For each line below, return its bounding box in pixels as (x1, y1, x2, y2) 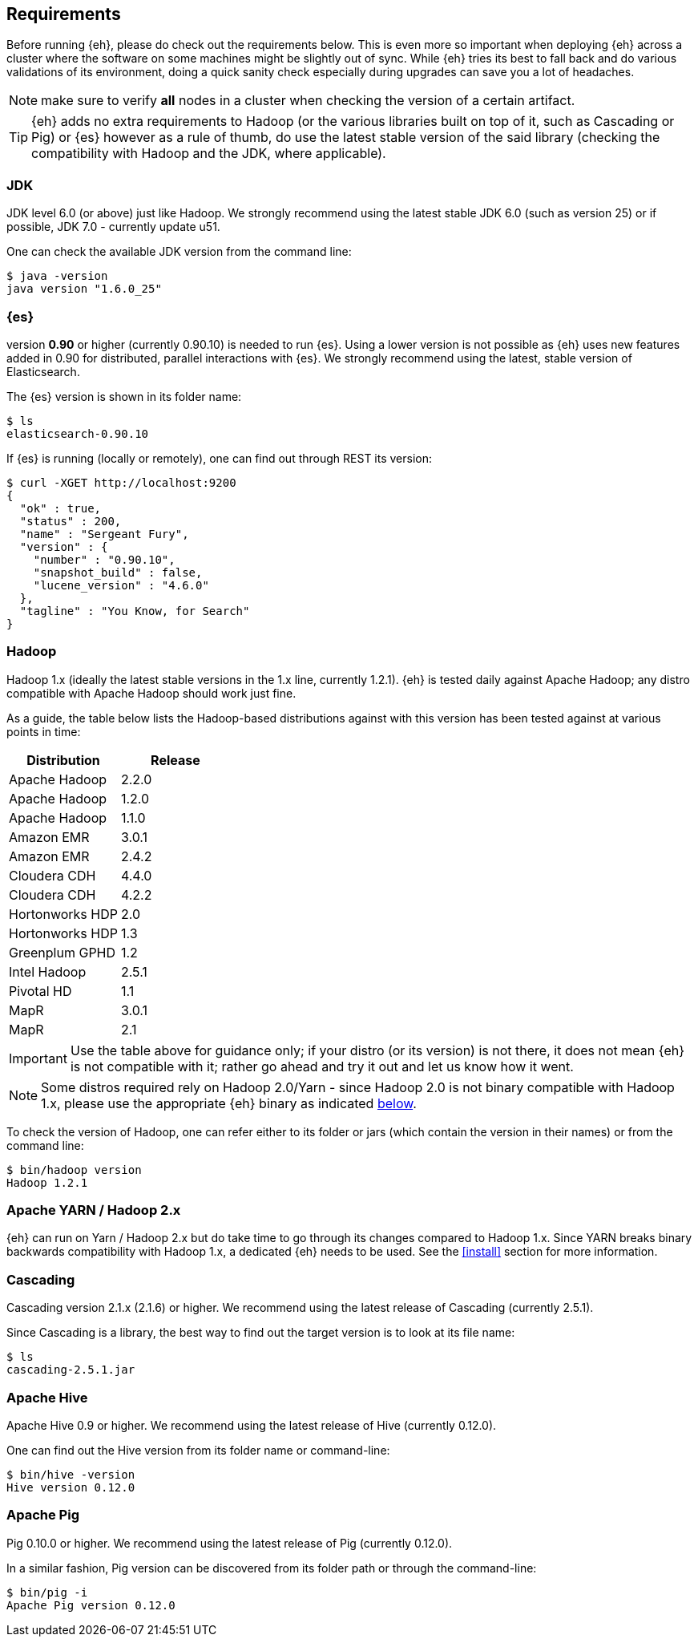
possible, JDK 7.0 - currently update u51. (6, 220, 220, 234)
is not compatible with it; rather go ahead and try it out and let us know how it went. (70, 1058, 574, 1074)
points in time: (6, 724, 81, 739)
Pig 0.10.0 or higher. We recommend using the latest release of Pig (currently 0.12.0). (6, 1536, 453, 1550)
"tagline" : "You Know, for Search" (19, 604, 250, 617)
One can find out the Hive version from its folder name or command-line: (6, 1443, 390, 1457)
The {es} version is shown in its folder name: (6, 389, 242, 403)
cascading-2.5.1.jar (6, 1363, 135, 1377)
